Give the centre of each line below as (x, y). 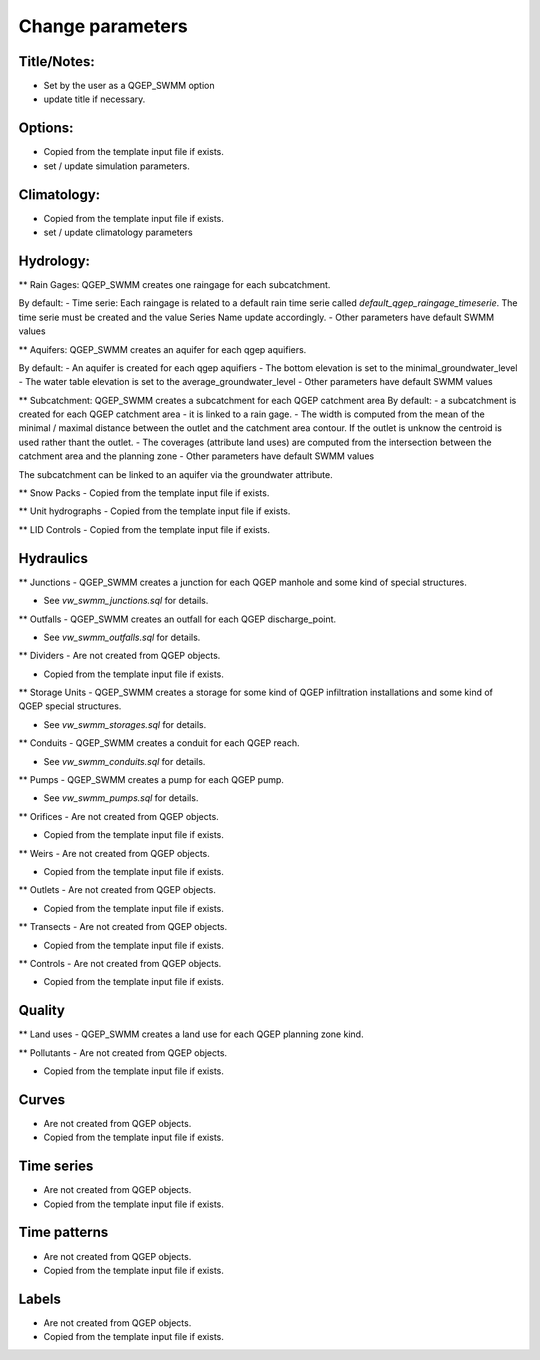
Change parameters (103, 26)
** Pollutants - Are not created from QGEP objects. (123, 1052)
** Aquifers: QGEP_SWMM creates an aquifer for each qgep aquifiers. (162, 349)
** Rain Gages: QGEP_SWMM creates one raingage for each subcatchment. (174, 284)
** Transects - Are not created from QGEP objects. (123, 927)
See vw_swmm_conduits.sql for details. (124, 761)
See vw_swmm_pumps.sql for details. (121, 798)
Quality (41, 1010)
